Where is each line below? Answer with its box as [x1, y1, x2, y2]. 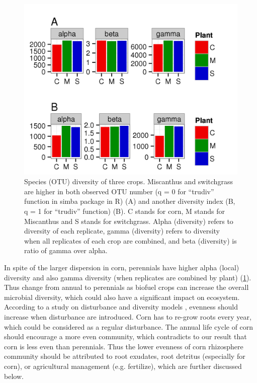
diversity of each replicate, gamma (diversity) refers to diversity [24, 225, 220, 236]
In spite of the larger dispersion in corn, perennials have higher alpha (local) [4, 262, 239, 273]
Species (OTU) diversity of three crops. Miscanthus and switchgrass [24, 176, 233, 187]
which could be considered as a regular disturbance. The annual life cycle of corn [4, 321, 253, 332]
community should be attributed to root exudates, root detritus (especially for [4, 351, 245, 361]
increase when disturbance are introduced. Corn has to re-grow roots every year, [4, 312, 251, 322]
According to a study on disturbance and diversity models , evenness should [4, 301, 238, 312]
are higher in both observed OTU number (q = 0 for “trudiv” [24, 186, 214, 196]
